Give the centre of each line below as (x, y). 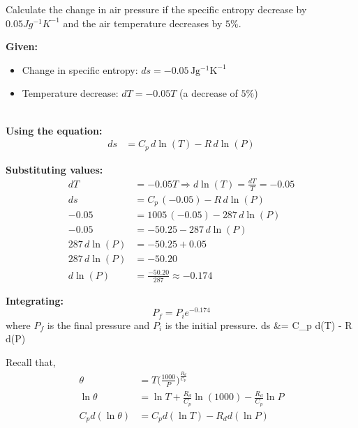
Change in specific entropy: (80, 69)
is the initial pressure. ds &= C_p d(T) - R (259, 324)
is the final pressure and (98, 324)
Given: (22, 46)
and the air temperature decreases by (143, 23)
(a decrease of (209, 93)
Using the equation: (54, 130)
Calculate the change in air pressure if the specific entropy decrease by (156, 9)
